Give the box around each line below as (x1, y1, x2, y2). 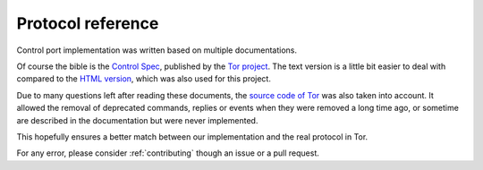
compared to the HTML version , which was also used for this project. (16, 73, 272, 84)
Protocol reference (16, 13, 159, 33)
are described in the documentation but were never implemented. (16, 115, 258, 125)
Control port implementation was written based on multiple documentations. (16, 45, 297, 55)
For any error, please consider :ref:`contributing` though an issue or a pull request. (16, 148, 319, 158)
